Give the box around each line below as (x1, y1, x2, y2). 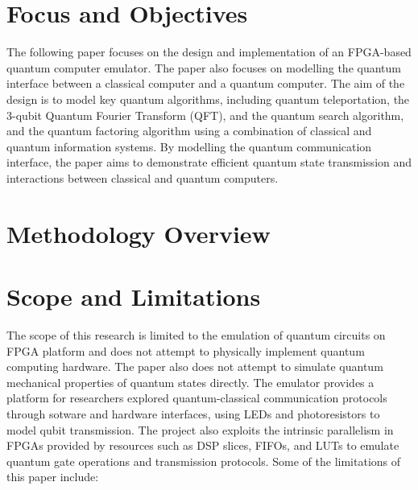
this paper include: (6, 468, 99, 485)
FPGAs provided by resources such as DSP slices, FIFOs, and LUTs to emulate (6, 437, 399, 454)
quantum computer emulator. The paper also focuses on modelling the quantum (6, 59, 401, 76)
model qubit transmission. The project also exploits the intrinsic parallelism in (6, 421, 394, 438)
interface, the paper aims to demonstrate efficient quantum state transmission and (6, 154, 412, 171)
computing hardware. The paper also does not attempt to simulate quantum (6, 358, 383, 375)
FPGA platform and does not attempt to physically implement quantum (6, 342, 365, 359)
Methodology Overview (6, 216, 271, 249)
